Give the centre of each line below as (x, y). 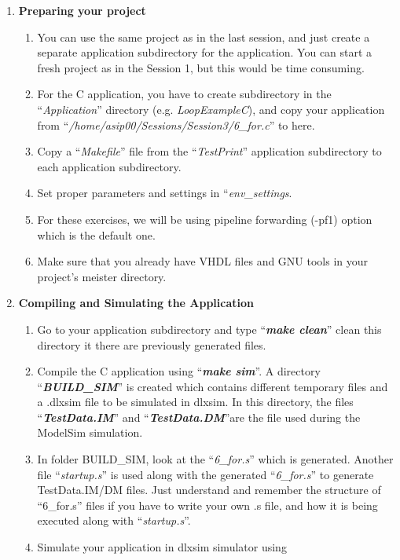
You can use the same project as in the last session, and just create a (204, 37)
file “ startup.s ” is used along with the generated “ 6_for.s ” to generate (206, 474)
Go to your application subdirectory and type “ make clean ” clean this (209, 329)
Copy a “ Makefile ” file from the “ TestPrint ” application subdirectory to (209, 151)
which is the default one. (96, 234)
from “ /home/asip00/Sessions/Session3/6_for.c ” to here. (176, 124)
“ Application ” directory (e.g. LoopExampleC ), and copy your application (211, 109)
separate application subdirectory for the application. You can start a (205, 52)
